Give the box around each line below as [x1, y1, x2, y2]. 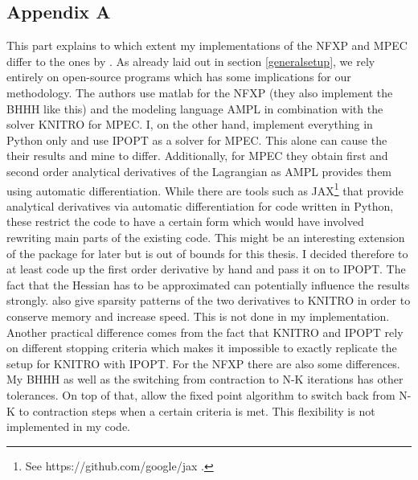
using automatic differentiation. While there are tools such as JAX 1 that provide [6, 179, 404, 199]
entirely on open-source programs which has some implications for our [6, 68, 351, 85]
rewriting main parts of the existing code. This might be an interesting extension [6, 228, 405, 245]
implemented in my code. [6, 418, 130, 435]
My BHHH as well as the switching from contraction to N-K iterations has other [6, 371, 404, 388]
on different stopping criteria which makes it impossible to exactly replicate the [6, 339, 397, 356]
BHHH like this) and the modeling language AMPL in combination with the [6, 100, 383, 117]
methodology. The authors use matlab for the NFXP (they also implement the [6, 84, 393, 101]
